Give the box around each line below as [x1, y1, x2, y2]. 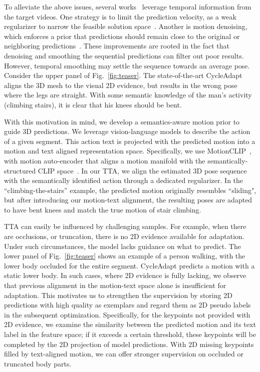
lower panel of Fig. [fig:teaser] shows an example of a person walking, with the [4, 250, 245, 261]
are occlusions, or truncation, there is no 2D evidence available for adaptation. [4, 231, 244, 241]
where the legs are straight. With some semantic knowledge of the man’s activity [4, 89, 252, 100]
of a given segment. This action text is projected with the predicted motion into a [4, 135, 255, 146]
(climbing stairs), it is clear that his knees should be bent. [4, 99, 182, 109]
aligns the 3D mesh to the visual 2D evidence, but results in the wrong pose [4, 79, 237, 90]
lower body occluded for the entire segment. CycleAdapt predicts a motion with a [4, 260, 255, 270]
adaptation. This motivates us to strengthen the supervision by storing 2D [4, 289, 232, 300]
